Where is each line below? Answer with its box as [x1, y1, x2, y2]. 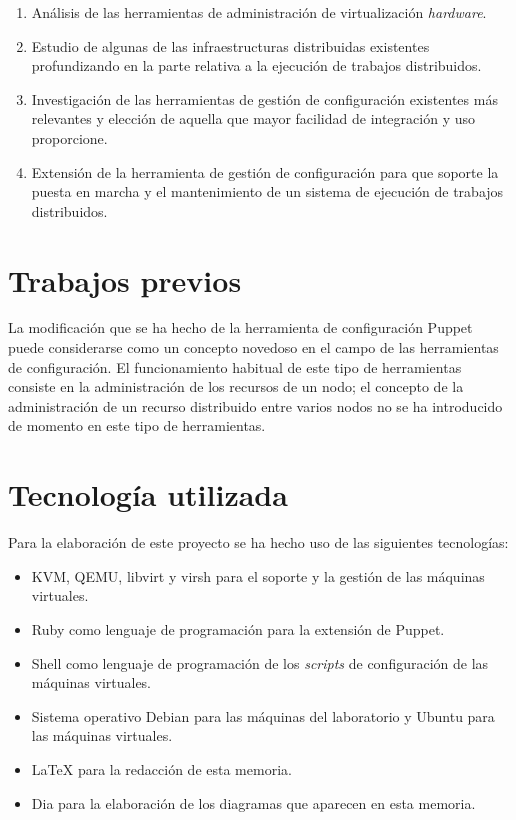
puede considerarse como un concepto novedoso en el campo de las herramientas [8, 337, 499, 358]
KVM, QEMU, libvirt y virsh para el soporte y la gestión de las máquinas [31, 565, 485, 586]
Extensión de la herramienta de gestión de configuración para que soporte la [31, 161, 499, 182]
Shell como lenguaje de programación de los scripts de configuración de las [31, 652, 489, 673]
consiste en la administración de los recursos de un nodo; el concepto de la [8, 376, 464, 397]
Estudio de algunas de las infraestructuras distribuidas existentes [31, 35, 430, 56]
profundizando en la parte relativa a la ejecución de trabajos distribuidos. [31, 55, 482, 76]
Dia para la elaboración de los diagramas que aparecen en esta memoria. [31, 792, 476, 813]
